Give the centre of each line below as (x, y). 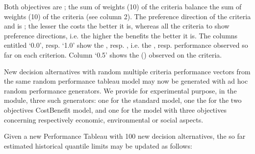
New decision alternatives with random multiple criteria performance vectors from (127, 71)
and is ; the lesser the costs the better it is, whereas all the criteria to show (117, 26)
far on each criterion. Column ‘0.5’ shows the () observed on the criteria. (113, 54)
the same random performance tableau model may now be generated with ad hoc (126, 81)
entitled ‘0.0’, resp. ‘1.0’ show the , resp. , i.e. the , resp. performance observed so (126, 45)
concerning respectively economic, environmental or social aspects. (104, 119)
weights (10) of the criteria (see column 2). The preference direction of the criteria (127, 16)
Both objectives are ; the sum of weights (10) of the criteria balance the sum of (123, 6)
